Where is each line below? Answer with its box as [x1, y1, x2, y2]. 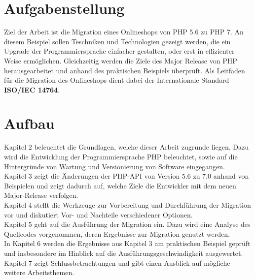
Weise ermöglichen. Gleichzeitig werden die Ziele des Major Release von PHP [4, 55, 237, 65]
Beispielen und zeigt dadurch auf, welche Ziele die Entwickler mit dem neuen [4, 180, 236, 190]
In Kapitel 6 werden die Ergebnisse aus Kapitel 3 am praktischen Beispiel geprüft [4, 238, 251, 248]
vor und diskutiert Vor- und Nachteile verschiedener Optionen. [4, 209, 193, 219]
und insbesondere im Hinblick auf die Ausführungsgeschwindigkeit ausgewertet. [4, 248, 243, 258]
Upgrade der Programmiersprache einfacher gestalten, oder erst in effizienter [4, 46, 235, 56]
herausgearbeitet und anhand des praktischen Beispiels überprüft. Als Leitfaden [4, 65, 245, 75]
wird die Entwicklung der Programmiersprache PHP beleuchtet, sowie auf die [4, 152, 238, 161]
